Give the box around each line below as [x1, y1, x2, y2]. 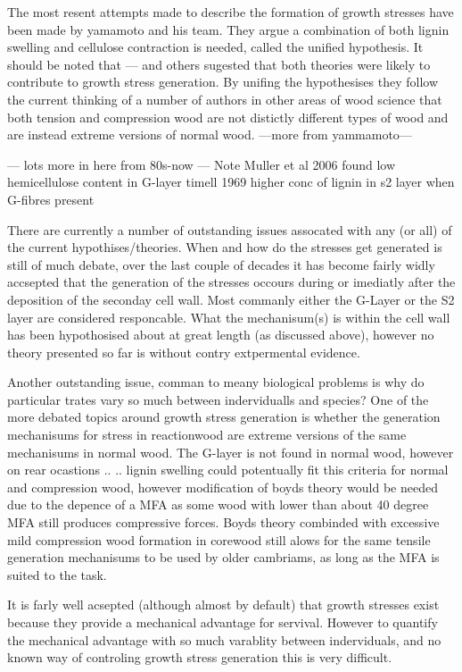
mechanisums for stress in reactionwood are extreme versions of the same [7, 425, 407, 444]
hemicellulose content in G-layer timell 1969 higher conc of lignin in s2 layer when [7, 172, 455, 191]
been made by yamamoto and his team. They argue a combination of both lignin [7, 20, 450, 38]
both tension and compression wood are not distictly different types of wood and [7, 107, 449, 126]
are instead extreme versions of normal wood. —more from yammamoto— [7, 125, 412, 144]
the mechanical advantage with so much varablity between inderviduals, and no [7, 630, 441, 649]
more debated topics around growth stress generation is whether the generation [7, 407, 441, 426]
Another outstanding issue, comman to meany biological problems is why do [7, 373, 425, 391]
